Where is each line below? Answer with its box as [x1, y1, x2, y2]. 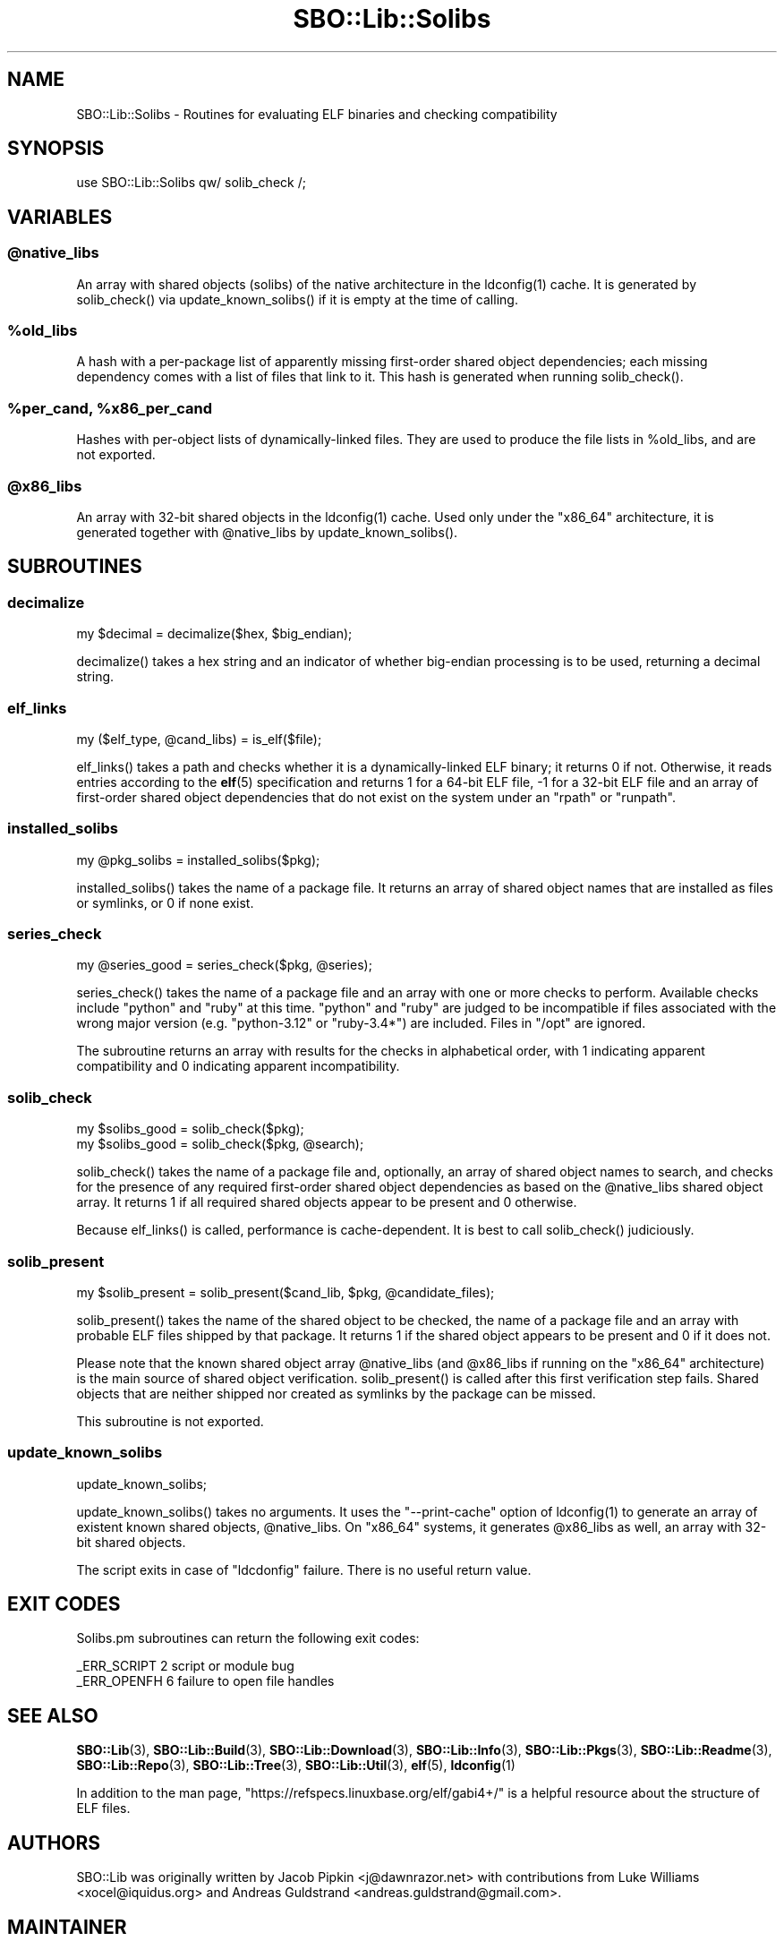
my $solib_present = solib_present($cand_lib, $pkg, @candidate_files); [76, 1284, 495, 1300]
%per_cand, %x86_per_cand [7, 398, 212, 417]
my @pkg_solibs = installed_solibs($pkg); [76, 851, 320, 868]
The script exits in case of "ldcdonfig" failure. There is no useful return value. [76, 1561, 532, 1578]
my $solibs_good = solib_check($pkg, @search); [76, 1136, 364, 1152]
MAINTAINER [7, 1915, 127, 1938]
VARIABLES [7, 205, 113, 228]
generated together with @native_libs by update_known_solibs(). [76, 524, 458, 540]
